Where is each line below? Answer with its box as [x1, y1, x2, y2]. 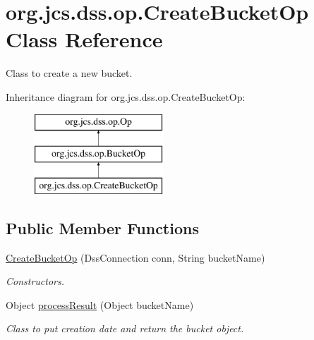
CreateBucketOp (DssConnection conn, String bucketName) [6, 250, 265, 265]
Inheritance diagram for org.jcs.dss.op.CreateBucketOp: [6, 89, 246, 104]
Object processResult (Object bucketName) [6, 297, 194, 312]
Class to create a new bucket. [6, 66, 133, 80]
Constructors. [6, 274, 65, 289]
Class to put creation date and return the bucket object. [6, 321, 244, 336]
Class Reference [6, 25, 163, 54]
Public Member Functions [6, 217, 199, 238]
